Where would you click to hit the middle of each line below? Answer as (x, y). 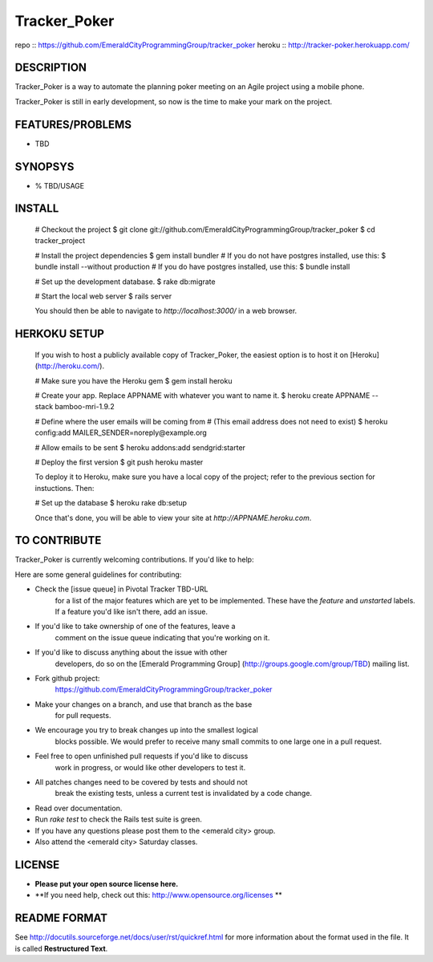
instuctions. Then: (65, 488)
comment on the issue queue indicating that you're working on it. (162, 637)
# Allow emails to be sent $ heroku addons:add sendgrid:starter (140, 447)
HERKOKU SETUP (59, 334)
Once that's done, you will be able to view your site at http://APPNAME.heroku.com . (173, 518)
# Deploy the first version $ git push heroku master (119, 462)
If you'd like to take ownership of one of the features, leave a (135, 627)
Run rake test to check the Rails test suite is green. (118, 819)
